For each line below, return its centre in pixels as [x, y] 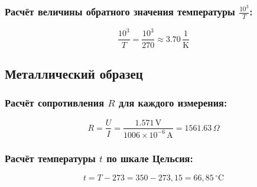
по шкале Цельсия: [150, 158]
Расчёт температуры [50, 158]
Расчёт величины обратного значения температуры [120, 11]
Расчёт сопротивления [55, 103]
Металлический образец [74, 73]
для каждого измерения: [173, 103]
